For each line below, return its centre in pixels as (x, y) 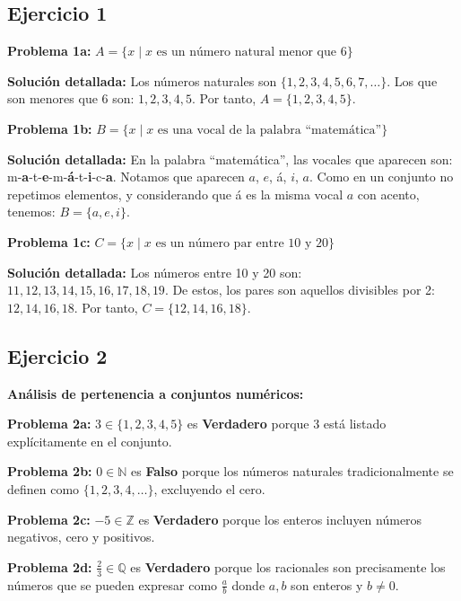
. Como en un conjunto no (381, 177)
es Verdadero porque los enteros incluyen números (280, 519)
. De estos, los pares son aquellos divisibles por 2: (300, 290)
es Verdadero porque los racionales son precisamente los (288, 566)
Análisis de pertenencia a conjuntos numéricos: (156, 393)
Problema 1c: (49, 241)
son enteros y (327, 584)
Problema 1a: (49, 51)
